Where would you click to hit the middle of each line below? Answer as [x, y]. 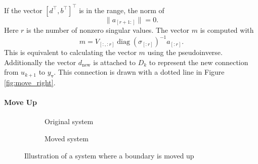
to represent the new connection [199, 62]
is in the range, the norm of [122, 10]
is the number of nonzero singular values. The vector [108, 30]
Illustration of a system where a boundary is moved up [109, 155]
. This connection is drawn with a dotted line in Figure [139, 72]
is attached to [114, 62]
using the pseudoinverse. [185, 52]
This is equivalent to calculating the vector [70, 52]
